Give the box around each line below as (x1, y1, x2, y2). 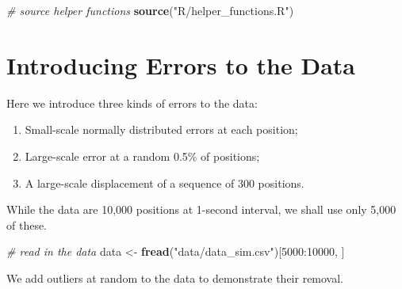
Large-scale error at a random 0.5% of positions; (25, 147, 260, 164)
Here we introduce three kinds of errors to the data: (6, 94, 258, 111)
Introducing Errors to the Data (6, 48, 355, 81)
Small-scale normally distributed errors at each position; (25, 121, 298, 138)
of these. (6, 216, 48, 233)
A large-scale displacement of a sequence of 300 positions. (25, 174, 304, 191)
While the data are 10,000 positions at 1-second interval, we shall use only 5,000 (6, 201, 396, 218)
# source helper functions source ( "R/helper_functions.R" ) (6, 2, 294, 18)
